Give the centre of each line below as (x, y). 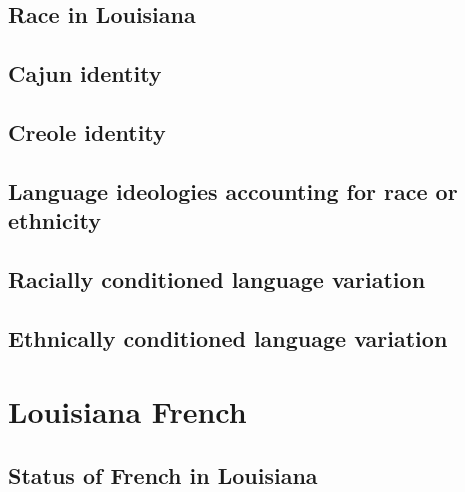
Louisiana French (127, 411)
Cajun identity (85, 73)
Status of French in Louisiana (163, 474)
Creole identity (87, 131)
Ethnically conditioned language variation (228, 337)
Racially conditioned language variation (217, 278)
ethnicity (54, 220)
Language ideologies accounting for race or (233, 190)
